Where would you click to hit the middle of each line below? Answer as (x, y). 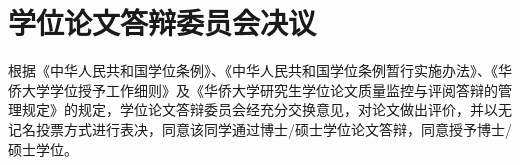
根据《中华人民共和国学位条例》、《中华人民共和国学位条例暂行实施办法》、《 (253, 70)
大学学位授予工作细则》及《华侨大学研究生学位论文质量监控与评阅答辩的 (259, 89)
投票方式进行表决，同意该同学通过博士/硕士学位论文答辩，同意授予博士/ (273, 128)
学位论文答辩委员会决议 (162, 22)
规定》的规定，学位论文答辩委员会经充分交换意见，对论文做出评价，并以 (259, 109)
